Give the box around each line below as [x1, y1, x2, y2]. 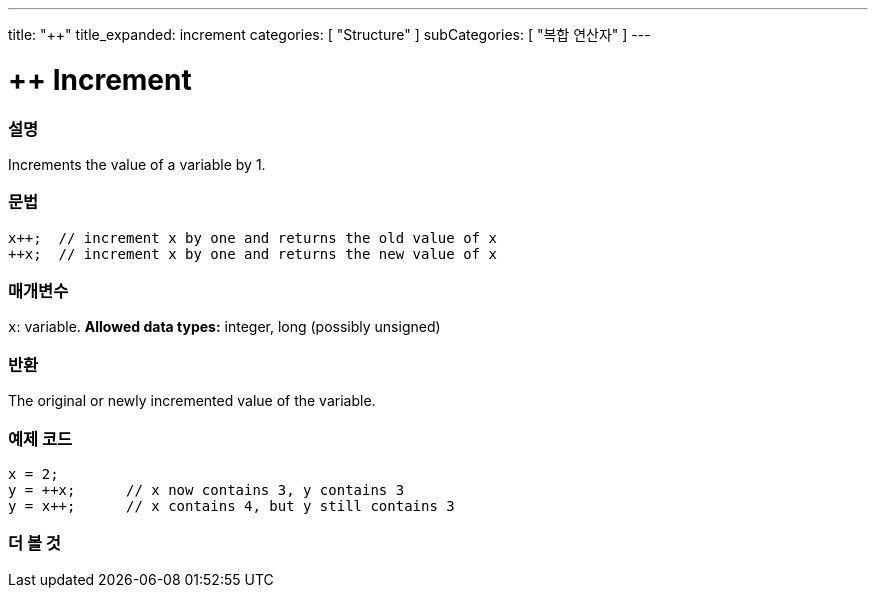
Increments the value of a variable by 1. [8, 155, 266, 173]
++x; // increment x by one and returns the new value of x [8, 245, 497, 262]
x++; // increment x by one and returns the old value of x [8, 229, 497, 246]
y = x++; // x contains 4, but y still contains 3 [8, 497, 455, 514]
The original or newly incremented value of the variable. [8, 392, 376, 410]
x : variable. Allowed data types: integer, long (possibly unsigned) [8, 318, 441, 336]
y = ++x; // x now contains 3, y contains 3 [8, 481, 405, 498]
